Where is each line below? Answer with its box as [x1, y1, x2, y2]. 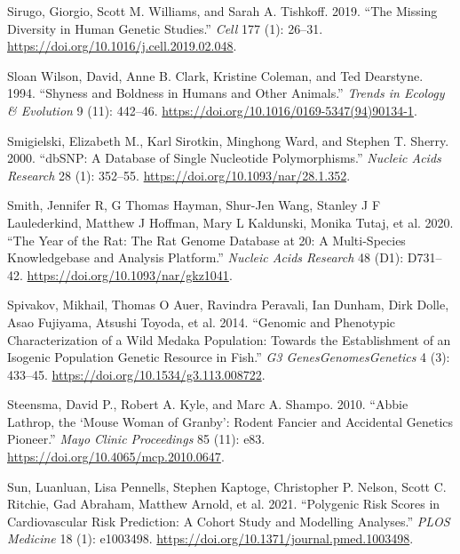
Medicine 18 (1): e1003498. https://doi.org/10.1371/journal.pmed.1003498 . [7, 529, 414, 548]
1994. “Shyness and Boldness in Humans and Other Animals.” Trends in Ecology [7, 84, 445, 102]
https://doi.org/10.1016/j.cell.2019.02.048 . [7, 36, 237, 55]
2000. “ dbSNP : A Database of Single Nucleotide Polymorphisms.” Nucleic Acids [7, 149, 441, 167]
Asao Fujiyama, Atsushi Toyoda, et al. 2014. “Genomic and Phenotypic [7, 312, 396, 331]
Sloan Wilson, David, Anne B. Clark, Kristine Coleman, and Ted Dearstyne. [7, 66, 424, 84]
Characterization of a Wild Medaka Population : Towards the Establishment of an [7, 330, 451, 349]
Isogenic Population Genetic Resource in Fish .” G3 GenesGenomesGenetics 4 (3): [7, 348, 450, 366]
